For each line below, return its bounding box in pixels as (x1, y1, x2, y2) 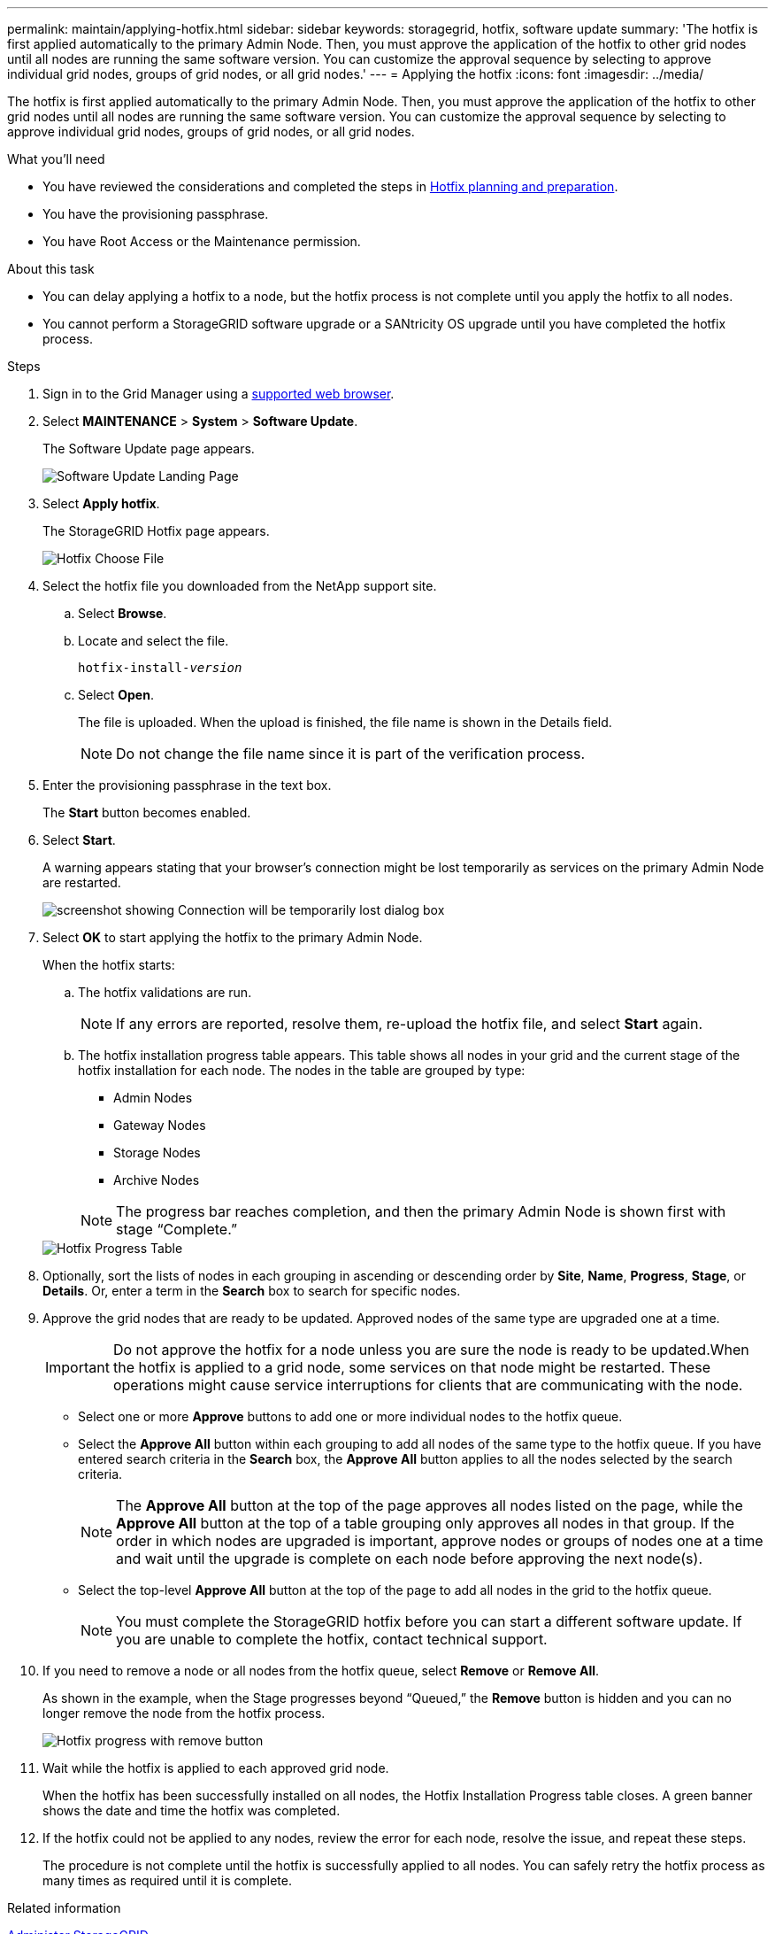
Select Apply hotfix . (42, 496, 160, 511)
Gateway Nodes (113, 1118, 206, 1133)
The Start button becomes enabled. (42, 805, 251, 820)
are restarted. (42, 875, 121, 890)
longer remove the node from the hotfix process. (42, 1706, 326, 1721)
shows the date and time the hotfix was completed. (42, 1803, 341, 1818)
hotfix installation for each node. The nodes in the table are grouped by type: (78, 1063, 526, 1078)
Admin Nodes (113, 1090, 193, 1105)
